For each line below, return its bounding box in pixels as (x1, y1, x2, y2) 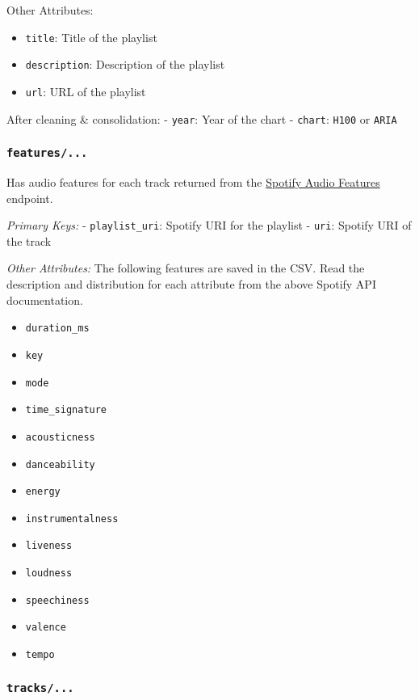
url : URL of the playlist (25, 82, 146, 99)
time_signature (25, 404, 107, 416)
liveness (25, 540, 73, 552)
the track (6, 232, 52, 249)
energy (25, 486, 61, 498)
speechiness (25, 594, 90, 606)
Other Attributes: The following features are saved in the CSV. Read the (6, 259, 365, 276)
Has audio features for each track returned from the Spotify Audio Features (6, 174, 380, 190)
